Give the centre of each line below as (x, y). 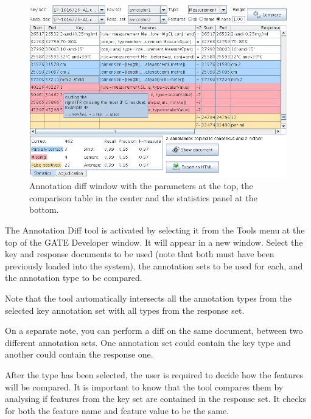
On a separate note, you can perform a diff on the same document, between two (154, 331)
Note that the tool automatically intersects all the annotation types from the (148, 298)
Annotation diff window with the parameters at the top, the (141, 186)
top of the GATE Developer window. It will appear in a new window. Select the (154, 242)
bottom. (44, 209)
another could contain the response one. (79, 354)
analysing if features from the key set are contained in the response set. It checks (155, 399)
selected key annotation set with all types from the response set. (125, 310)
